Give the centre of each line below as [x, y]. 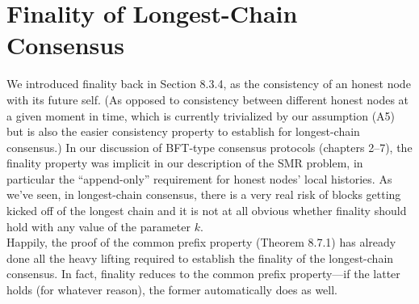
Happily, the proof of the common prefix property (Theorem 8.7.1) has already [201, 242]
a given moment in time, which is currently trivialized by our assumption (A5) [201, 115]
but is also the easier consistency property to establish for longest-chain [183, 131]
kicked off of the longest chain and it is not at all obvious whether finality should [207, 211]
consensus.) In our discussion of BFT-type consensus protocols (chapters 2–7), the [209, 147]
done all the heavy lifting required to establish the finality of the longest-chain [200, 258]
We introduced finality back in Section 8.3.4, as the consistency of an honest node [209, 84]
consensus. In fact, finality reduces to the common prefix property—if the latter [203, 274]
